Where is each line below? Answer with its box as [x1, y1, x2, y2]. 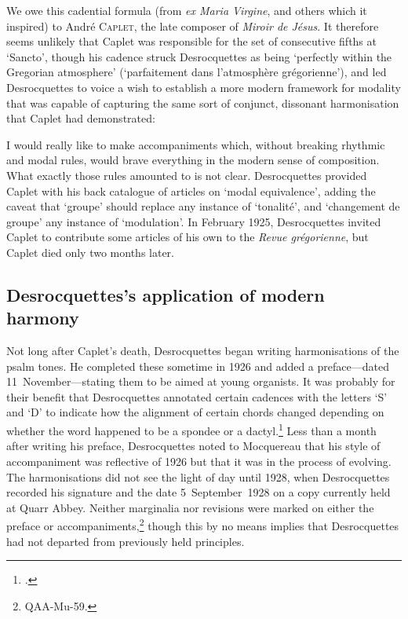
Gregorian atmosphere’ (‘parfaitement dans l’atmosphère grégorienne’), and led [6, 64, 387, 80]
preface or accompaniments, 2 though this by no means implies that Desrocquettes [6, 515, 399, 533]
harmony [6, 306, 79, 330]
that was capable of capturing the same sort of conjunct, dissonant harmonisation [6, 94, 399, 111]
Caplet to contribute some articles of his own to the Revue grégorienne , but [6, 229, 369, 245]
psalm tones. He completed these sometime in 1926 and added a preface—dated [6, 357, 389, 374]
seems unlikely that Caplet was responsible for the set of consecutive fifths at [6, 33, 377, 49]
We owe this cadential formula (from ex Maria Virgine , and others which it [6, 2, 367, 18]
